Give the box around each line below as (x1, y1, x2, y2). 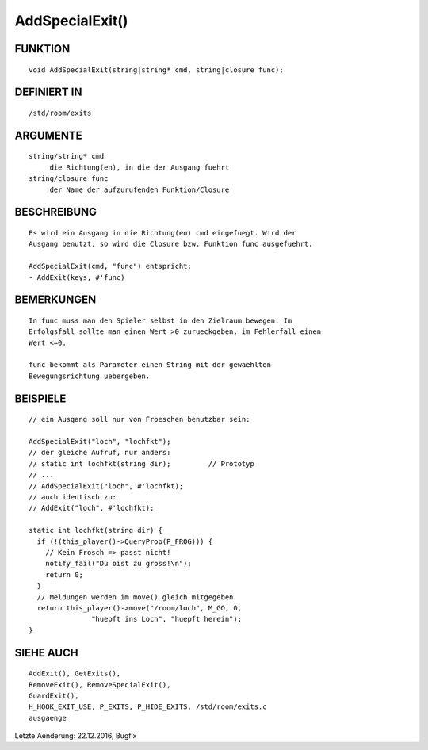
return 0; (44, 570, 83, 579)
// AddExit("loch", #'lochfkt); (29, 503, 155, 513)
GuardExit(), (29, 691, 79, 700)
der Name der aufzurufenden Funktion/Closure (49, 185, 230, 194)
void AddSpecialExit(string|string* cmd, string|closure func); (29, 65, 285, 75)
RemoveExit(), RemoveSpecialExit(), (29, 680, 171, 689)
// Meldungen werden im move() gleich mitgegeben (36, 592, 234, 602)
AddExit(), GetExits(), (29, 669, 121, 678)
